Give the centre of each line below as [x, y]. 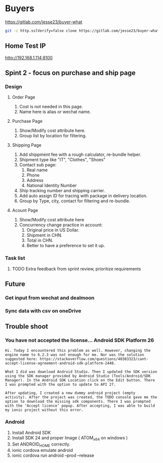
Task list [15, 258]
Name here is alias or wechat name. [55, 112]
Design [14, 86]
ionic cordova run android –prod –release [53, 455]
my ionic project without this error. [44, 410]
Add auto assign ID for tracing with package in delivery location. [83, 196]
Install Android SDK [31, 432]
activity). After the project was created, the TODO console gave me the [81, 397]
